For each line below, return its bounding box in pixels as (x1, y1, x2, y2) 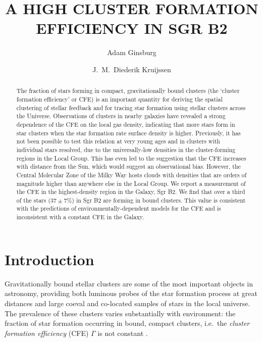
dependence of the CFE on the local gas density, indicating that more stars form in (16, 120, 235, 128)
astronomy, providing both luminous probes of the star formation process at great (5, 288, 257, 299)
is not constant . (97, 327, 148, 338)
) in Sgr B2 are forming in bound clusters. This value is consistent (72, 196, 246, 204)
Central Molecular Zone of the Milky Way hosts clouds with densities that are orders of (16, 170, 247, 179)
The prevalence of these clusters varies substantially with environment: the (5, 308, 236, 318)
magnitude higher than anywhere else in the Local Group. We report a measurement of (16, 179, 246, 187)
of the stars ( (16, 196, 51, 204)
